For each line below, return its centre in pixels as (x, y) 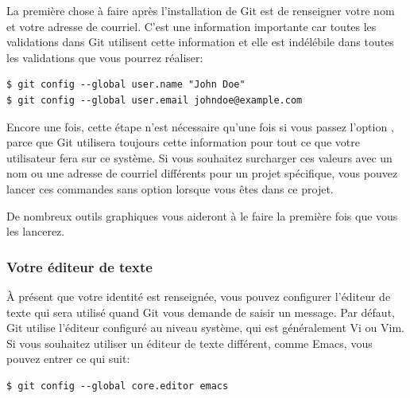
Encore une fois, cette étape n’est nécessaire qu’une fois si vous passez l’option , (200, 126)
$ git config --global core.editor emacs (118, 386)
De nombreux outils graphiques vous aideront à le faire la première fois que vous (202, 215)
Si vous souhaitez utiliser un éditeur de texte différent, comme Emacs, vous (190, 343)
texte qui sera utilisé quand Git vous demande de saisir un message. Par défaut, (201, 312)
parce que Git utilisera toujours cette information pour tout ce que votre (184, 142)
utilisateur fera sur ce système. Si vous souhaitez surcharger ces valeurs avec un (199, 157)
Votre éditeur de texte (79, 266)
